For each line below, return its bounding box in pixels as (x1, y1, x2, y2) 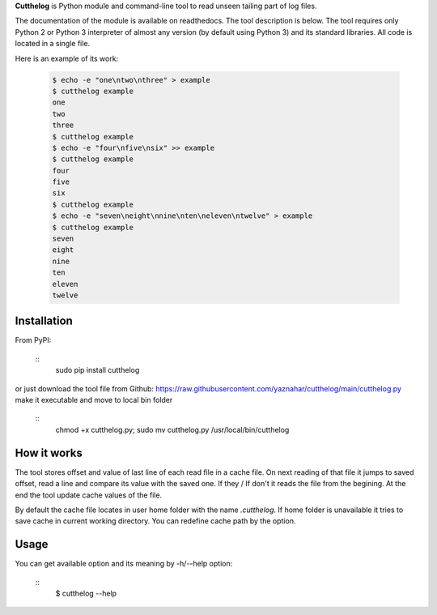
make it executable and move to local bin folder (15, 395, 173, 405)
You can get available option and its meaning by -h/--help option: (15, 559, 233, 569)
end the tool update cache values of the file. (15, 490, 163, 500)
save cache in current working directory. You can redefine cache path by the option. (15, 516, 296, 526)
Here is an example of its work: (15, 53, 119, 63)
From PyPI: (15, 335, 52, 345)
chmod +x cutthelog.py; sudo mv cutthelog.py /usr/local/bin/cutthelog (55, 425, 290, 434)
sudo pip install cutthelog (55, 365, 140, 375)
